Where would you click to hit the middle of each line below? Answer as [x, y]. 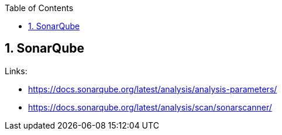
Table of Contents [39, 8]
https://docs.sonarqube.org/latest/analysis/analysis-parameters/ [153, 89]
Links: [16, 71]
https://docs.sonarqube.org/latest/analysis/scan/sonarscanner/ [150, 107]
